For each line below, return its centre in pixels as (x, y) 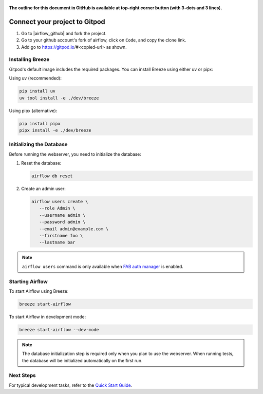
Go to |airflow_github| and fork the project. (64, 33)
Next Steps (22, 375)
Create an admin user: (43, 189)
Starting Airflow (28, 281)
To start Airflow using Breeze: (39, 291)
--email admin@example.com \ (74, 229)
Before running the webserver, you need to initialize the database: (75, 154)
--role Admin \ (57, 208)
